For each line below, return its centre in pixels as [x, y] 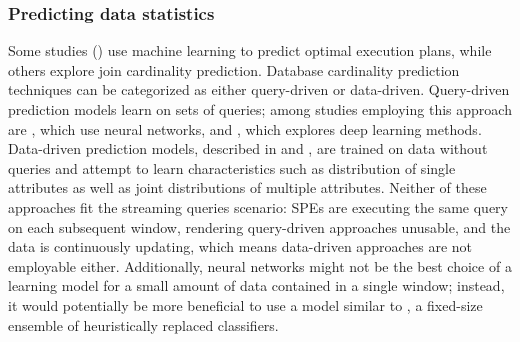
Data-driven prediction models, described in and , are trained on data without [248, 148]
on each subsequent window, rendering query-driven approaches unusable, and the [259, 226]
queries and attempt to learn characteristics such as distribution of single [232, 167]
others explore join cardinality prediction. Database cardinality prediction [234, 69]
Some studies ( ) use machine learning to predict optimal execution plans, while [250, 50]
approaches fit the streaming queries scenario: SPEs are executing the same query [258, 206]
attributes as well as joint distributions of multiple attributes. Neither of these [247, 187]
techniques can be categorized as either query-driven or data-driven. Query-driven [259, 89]
